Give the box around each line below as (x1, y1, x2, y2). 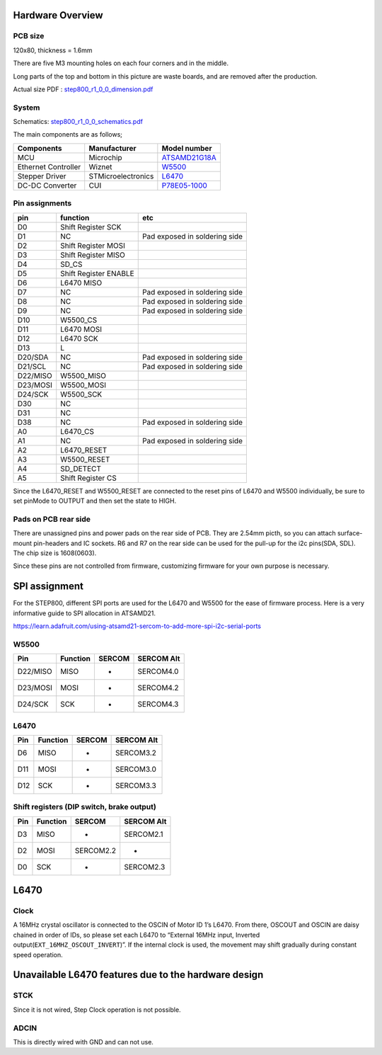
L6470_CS (60, 426, 95, 436)
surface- (337, 529, 363, 537)
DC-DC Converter (17, 181, 77, 190)
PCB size (13, 31, 45, 41)
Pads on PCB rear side (13, 514, 91, 524)
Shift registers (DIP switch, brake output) (13, 802, 157, 812)
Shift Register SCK (60, 222, 122, 232)
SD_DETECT (60, 464, 102, 474)
